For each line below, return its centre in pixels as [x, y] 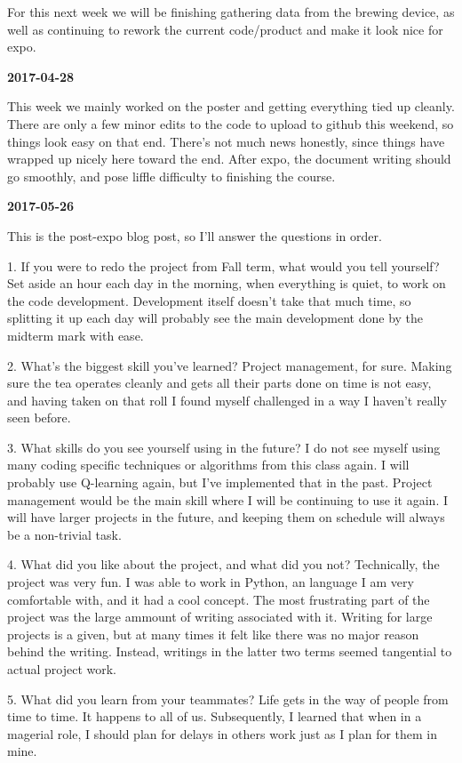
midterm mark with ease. [76, 335]
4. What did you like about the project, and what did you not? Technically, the [223, 564]
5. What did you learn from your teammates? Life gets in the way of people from [228, 699]
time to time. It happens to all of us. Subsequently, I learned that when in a [215, 716]
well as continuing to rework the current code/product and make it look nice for [225, 29]
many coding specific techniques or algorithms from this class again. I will [208, 465]
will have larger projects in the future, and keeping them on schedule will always [226, 517]
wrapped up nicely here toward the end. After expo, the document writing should [229, 159]
